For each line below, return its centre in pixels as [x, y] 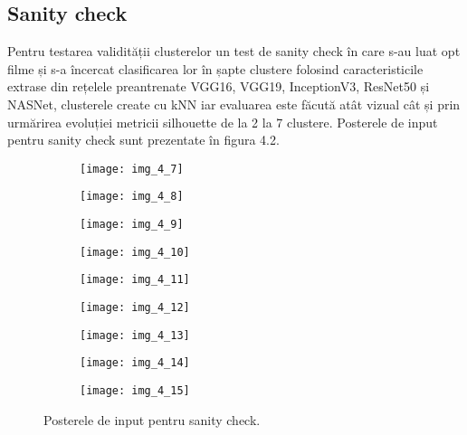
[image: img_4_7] [132, 169]
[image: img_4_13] [135, 335]
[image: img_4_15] [135, 391]
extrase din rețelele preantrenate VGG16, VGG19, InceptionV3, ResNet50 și [219, 86]
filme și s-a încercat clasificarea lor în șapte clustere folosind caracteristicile [215, 68]
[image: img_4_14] [135, 363]
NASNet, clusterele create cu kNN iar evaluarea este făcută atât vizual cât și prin [234, 104]
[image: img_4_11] [135, 280]
